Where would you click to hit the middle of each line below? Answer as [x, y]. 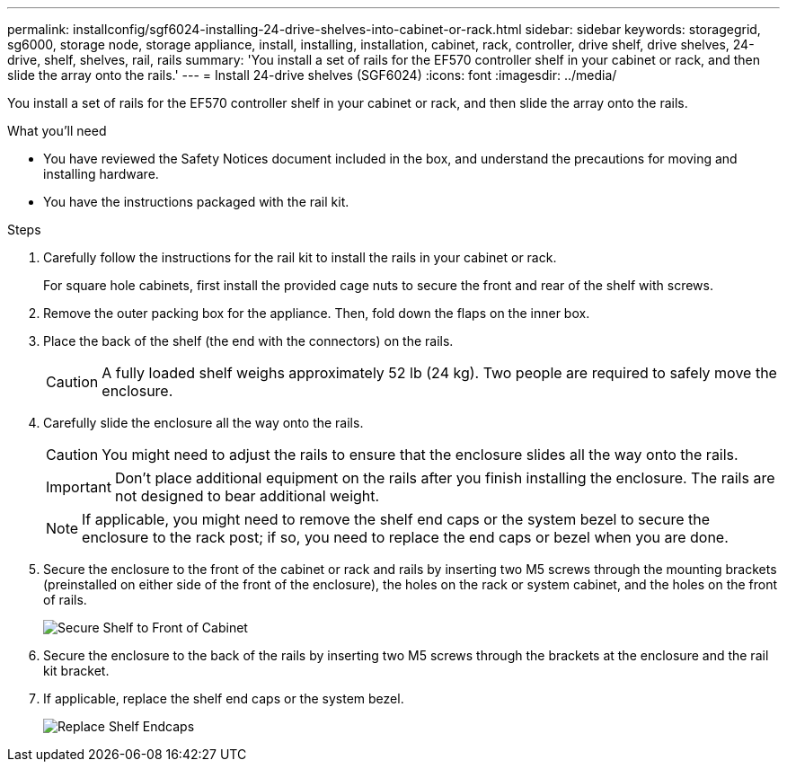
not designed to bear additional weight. [247, 496]
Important [79, 487]
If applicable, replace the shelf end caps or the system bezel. [224, 698]
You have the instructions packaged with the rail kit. [196, 202]
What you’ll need [57, 131]
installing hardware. [101, 174]
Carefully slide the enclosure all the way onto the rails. [203, 423]
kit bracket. [76, 671]
